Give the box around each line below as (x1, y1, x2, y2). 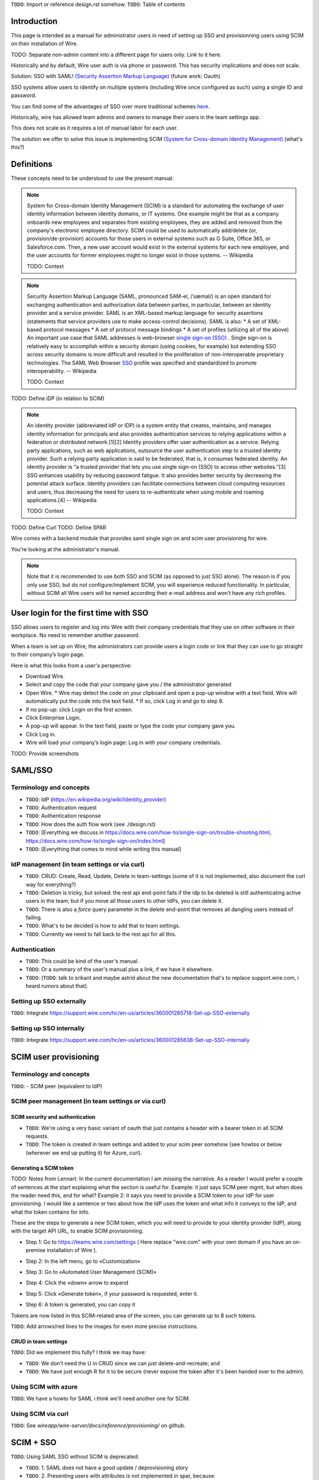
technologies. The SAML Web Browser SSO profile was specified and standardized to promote (27, 359, 257, 366)
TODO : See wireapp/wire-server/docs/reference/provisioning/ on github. (11, 1422, 186, 1429)
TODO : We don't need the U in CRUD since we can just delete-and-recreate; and (25, 1359, 220, 1367)
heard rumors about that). (25, 983, 89, 990)
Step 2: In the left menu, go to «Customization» (25, 1257, 141, 1265)
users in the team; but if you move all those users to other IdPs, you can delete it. (25, 897, 223, 905)
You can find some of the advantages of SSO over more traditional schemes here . (11, 102, 210, 110)
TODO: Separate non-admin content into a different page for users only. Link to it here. (11, 51, 222, 58)
